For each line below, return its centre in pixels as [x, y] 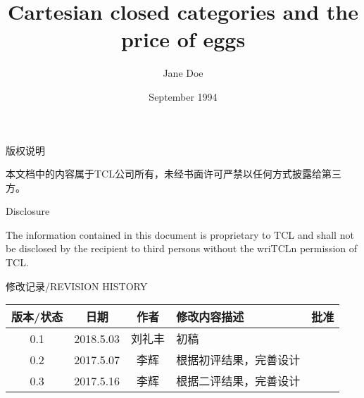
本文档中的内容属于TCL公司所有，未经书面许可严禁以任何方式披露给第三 [174, 174]
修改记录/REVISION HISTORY [77, 286]
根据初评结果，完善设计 [238, 360]
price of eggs [183, 39]
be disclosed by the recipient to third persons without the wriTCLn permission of [182, 248]
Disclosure [28, 211]
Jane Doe [183, 73]
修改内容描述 [210, 317]
